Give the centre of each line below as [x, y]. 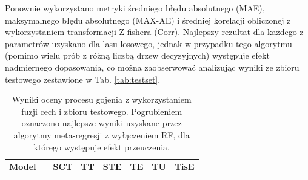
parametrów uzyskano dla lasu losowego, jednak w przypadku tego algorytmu [149, 43]
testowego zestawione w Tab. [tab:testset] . [83, 79]
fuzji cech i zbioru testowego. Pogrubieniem [102, 111]
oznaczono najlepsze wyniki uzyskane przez [102, 123]
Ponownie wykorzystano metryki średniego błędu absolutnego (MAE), [135, 8]
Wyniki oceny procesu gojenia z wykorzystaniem [102, 99]
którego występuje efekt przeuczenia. [102, 146]
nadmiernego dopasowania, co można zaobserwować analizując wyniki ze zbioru [152, 67]
